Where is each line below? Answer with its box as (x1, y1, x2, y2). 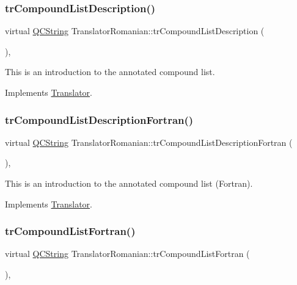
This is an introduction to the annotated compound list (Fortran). (5, 177, 253, 189)
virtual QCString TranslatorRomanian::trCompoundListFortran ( (5, 247, 250, 260)
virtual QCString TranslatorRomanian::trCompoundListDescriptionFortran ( (5, 135, 293, 148)
